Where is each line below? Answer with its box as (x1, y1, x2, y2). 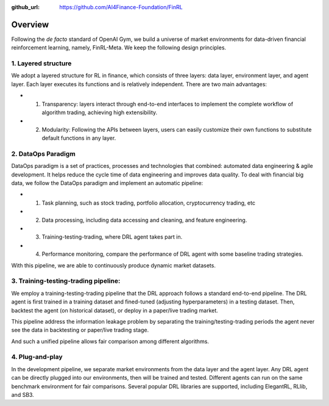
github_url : (11, 4, 40, 10)
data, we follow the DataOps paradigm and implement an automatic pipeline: (11, 179, 203, 187)
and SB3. (11, 391, 35, 399)
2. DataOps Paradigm (11, 150, 76, 158)
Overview (11, 19, 49, 30)
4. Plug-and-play (11, 353, 63, 361)
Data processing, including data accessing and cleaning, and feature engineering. (41, 216, 247, 223)
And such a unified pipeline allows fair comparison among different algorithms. (11, 338, 210, 345)
